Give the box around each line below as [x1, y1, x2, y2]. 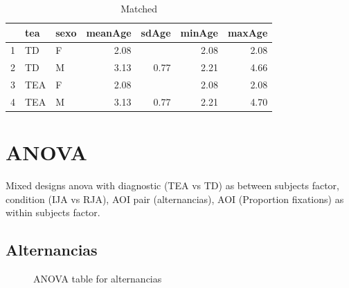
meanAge [86, 25, 132, 39]
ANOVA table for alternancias [33, 271, 162, 286]
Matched [120, 1, 158, 15]
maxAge [227, 25, 268, 39]
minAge [180, 25, 218, 39]
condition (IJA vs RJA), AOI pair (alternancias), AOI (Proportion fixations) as [6, 191, 344, 206]
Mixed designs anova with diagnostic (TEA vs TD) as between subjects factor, [6, 178, 339, 193]
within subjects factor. [6, 205, 100, 220]
